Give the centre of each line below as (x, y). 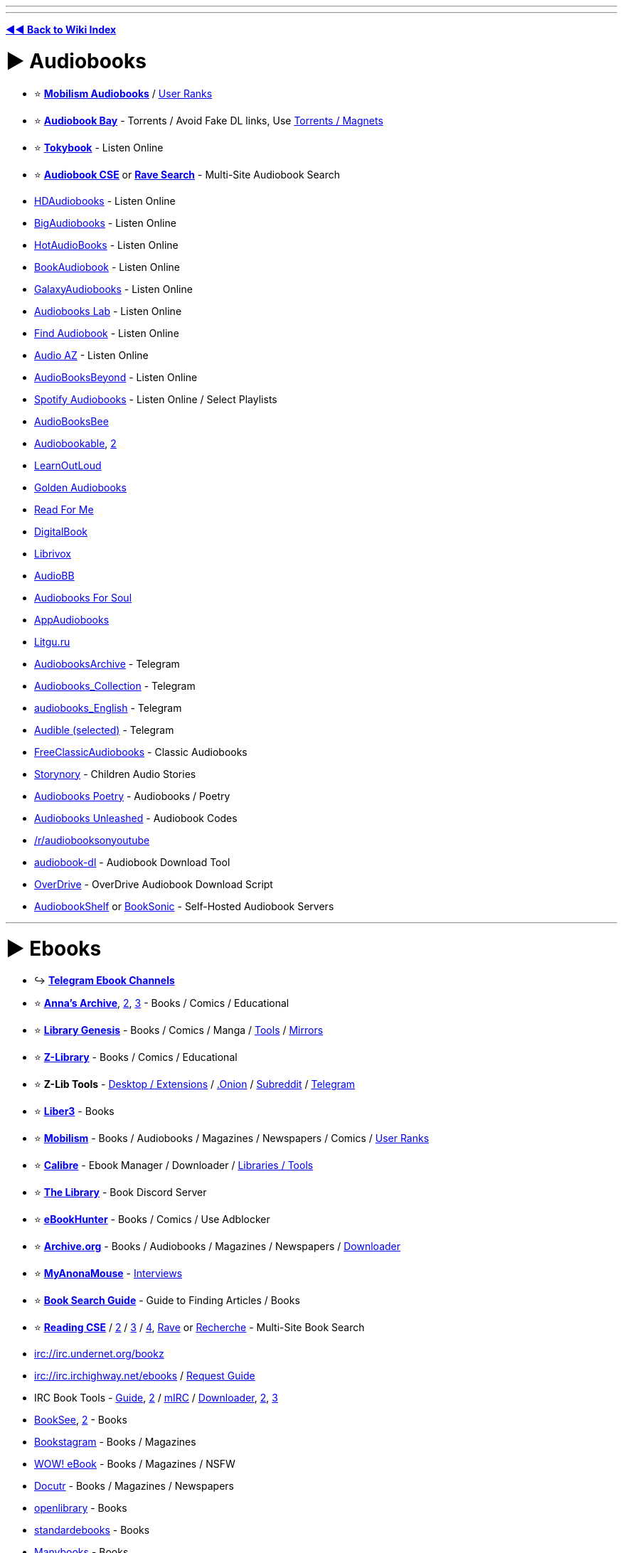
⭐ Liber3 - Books (74, 1111)
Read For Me (64, 509)
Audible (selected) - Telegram (104, 730)
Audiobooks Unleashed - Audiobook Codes (136, 818)
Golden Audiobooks (80, 487)
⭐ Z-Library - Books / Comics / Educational (136, 1057)
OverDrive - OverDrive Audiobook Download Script (154, 884)
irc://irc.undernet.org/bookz (99, 1354)
